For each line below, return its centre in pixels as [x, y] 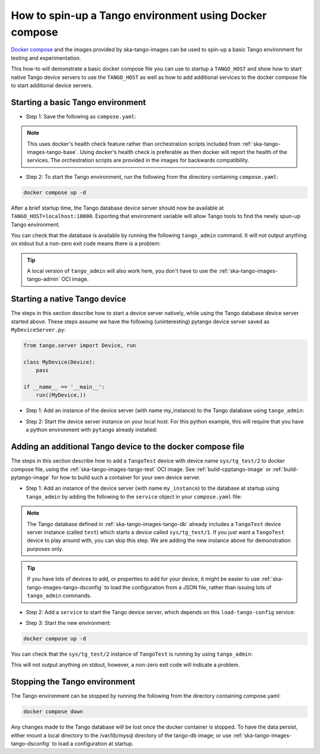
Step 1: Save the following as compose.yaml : [81, 116]
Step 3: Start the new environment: [68, 623]
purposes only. [45, 548]
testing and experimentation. [46, 58]
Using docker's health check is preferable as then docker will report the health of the [183, 152]
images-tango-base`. [53, 152]
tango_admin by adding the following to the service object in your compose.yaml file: [134, 496]
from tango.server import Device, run [80, 346]
